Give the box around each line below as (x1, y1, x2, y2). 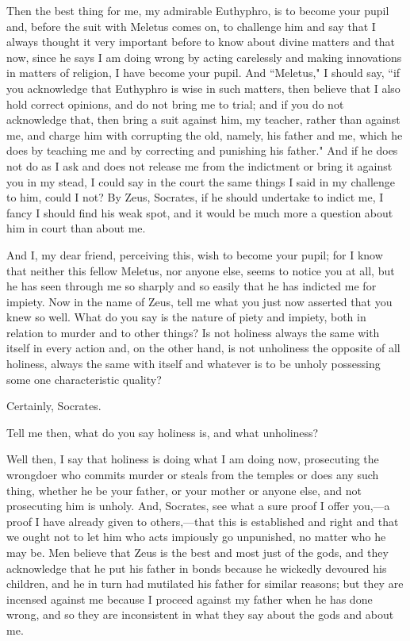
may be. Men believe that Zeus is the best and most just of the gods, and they (6, 544, 389, 560)
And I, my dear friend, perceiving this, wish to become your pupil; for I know (6, 246, 383, 263)
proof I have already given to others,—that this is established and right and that (6, 512, 399, 529)
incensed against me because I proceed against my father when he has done (6, 590, 373, 607)
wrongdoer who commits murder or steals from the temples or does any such (6, 466, 379, 483)
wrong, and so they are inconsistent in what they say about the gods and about (6, 606, 394, 623)
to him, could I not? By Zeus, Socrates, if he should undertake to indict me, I (6, 189, 384, 205)
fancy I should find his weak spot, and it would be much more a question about (6, 204, 393, 221)
